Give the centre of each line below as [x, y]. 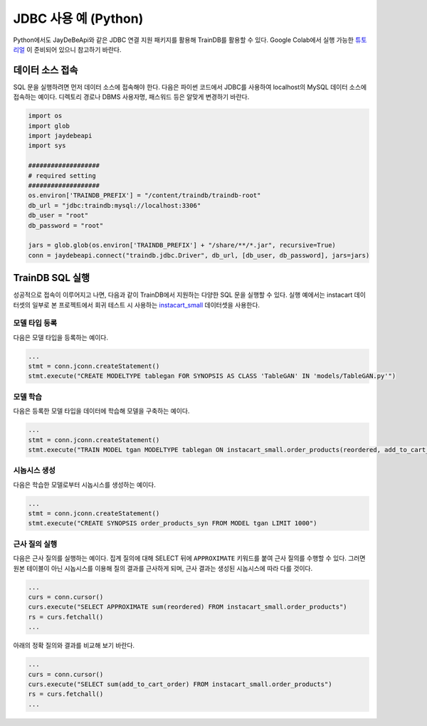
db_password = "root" [66, 225]
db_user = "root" [58, 216]
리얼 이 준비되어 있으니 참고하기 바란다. [67, 49]
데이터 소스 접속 [46, 70]
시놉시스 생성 [35, 470]
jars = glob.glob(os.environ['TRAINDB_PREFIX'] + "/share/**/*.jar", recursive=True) [182, 245]
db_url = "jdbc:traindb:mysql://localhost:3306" [115, 205]
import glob [49, 126]
